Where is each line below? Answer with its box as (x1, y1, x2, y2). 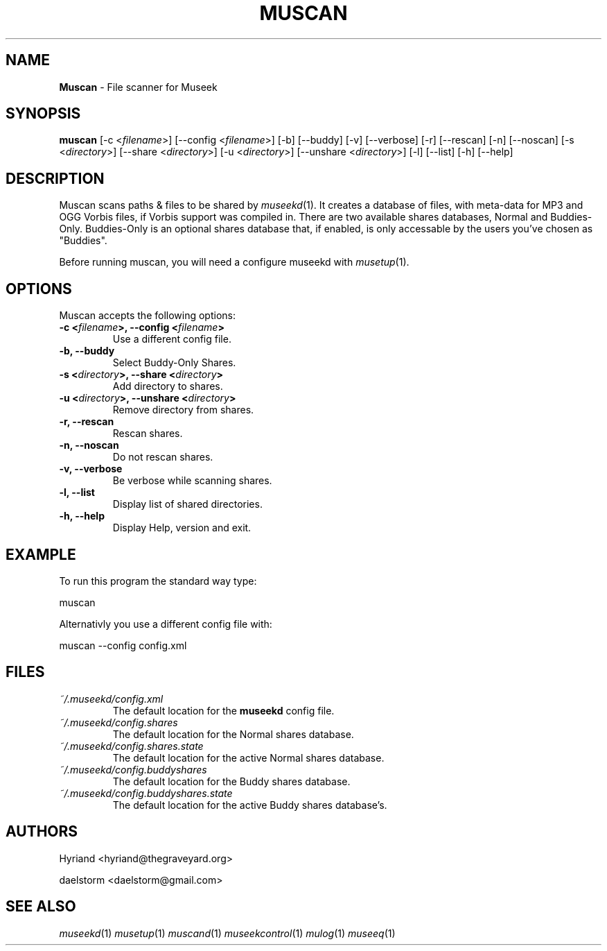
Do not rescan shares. (112, 451, 213, 463)
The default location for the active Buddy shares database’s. (112, 798, 387, 811)
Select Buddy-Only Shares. (112, 357, 236, 369)
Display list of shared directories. (112, 498, 263, 511)
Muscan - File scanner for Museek (59, 80, 218, 93)
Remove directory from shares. (112, 404, 254, 416)
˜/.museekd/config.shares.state (59, 739, 204, 752)
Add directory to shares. (112, 380, 223, 393)
